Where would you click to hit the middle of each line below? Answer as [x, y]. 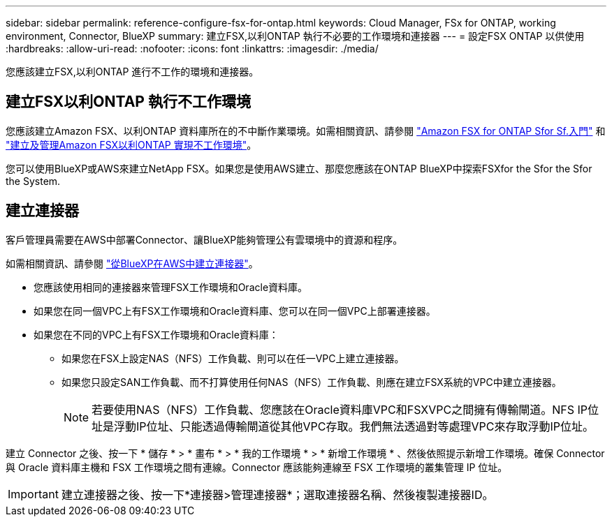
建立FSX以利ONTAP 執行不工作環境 [128, 102]
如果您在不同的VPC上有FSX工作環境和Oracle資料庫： [156, 334]
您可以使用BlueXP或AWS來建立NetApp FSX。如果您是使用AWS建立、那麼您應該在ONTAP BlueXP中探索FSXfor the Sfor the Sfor [299, 168]
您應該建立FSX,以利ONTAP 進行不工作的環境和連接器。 [132, 72]
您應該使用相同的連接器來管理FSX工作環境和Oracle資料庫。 [171, 287]
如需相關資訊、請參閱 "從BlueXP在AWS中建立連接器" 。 [132, 263]
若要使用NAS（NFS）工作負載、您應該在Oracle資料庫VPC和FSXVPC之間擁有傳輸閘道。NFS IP [340, 409]
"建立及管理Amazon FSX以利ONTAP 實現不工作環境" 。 [131, 144]
